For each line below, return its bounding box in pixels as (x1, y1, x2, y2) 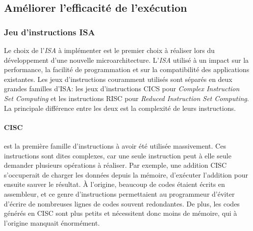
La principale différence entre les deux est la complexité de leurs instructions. (4, 103, 236, 113)
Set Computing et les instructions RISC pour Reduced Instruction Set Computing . (4, 93, 249, 103)
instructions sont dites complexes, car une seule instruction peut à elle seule (4, 150, 231, 160)
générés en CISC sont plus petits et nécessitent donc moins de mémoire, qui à (4, 208, 237, 218)
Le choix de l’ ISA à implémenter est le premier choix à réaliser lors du (4, 45, 215, 55)
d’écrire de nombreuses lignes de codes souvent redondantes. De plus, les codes (4, 198, 240, 208)
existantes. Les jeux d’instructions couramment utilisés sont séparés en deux (4, 74, 232, 84)
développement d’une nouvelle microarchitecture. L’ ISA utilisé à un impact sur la (4, 54, 249, 65)
